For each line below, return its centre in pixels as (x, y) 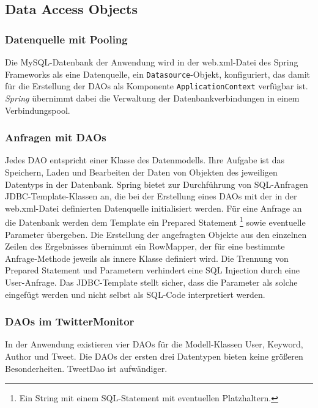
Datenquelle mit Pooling (66, 39)
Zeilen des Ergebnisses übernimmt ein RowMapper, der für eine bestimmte (145, 246)
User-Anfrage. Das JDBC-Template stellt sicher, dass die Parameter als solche (151, 282)
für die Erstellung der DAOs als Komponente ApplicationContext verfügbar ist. (157, 86)
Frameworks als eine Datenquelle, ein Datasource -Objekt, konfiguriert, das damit (158, 74)
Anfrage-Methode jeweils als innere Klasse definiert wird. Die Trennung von (147, 258)
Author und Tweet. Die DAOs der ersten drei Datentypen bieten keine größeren (154, 356)
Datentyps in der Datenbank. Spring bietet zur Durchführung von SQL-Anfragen (157, 184)
